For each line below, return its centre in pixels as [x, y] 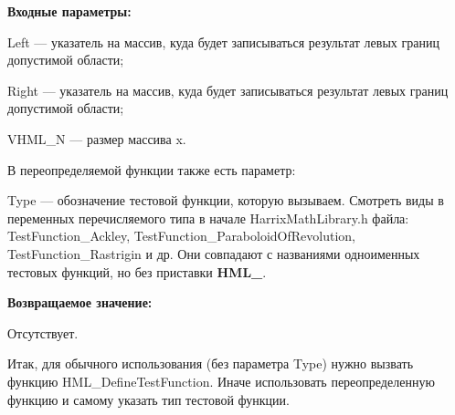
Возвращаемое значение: [80, 302]
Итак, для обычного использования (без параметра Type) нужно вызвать [211, 363]
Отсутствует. [43, 332]
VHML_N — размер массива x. [97, 138]
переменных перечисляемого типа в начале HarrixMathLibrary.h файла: [208, 218]
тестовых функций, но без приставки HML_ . [137, 271]
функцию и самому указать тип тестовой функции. [148, 399]
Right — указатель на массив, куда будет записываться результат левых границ [228, 90]
